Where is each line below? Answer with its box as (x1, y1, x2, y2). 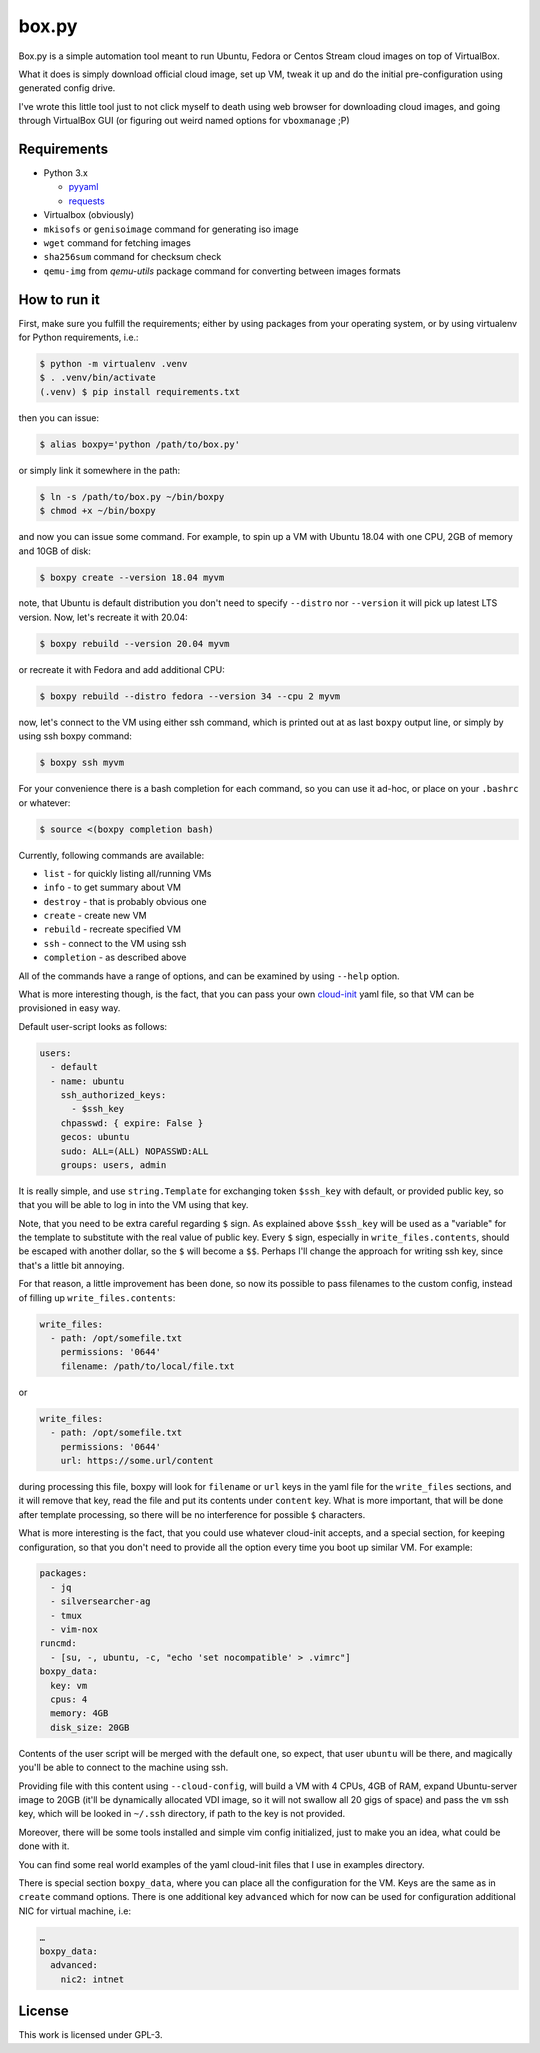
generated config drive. (18, 82, 116, 94)
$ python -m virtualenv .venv (39, 358, 188, 370)
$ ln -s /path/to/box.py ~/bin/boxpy (39, 491, 225, 502)
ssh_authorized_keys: (60, 1089, 167, 1100)
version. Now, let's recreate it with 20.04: (18, 611, 189, 623)
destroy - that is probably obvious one (43, 895, 207, 907)
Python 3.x (43, 167, 89, 179)
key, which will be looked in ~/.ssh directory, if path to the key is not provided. (18, 1808, 346, 1820)
